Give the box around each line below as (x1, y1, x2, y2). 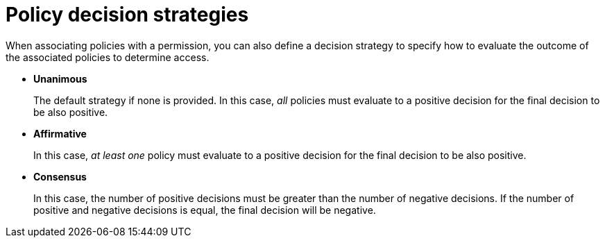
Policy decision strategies (6, 3, 249, 26)
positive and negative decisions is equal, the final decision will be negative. (33, 203, 376, 216)
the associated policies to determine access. (6, 51, 210, 63)
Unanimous (33, 72, 87, 85)
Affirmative (33, 127, 87, 140)
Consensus (33, 170, 87, 183)
